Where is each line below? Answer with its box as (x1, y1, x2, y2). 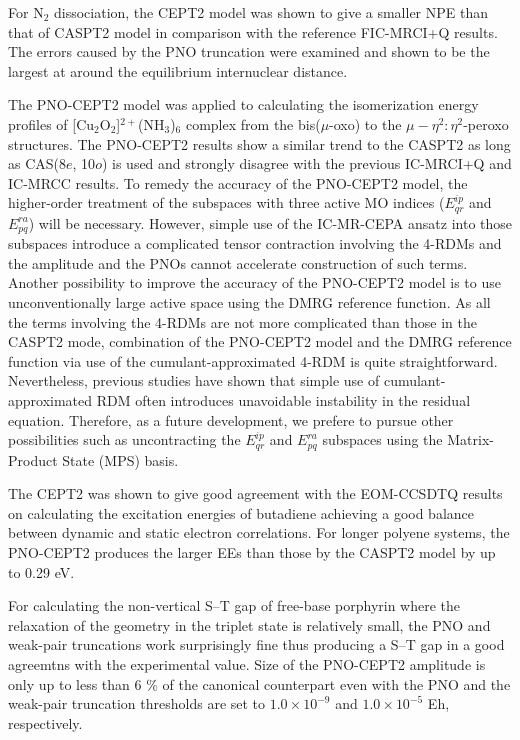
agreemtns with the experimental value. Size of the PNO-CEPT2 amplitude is (8, 653, 486, 674)
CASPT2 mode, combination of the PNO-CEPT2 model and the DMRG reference (8, 331, 512, 352)
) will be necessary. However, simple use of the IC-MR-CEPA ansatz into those (28, 212, 513, 233)
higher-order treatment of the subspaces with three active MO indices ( (8, 192, 445, 213)
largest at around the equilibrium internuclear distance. (8, 60, 348, 81)
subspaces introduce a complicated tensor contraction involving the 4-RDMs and (8, 233, 502, 254)
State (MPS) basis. (62, 449, 179, 470)
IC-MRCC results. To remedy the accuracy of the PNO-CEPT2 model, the (8, 172, 468, 193)
